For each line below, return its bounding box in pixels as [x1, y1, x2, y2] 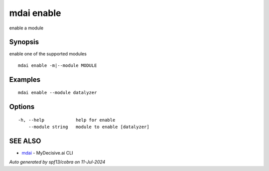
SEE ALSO [9, 137, 41, 145]
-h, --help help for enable [18, 117, 116, 123]
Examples [9, 75, 41, 84]
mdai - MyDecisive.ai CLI [21, 150, 73, 156]
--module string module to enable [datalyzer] [28, 124, 149, 130]
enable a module [9, 25, 44, 31]
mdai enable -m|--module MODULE [18, 62, 97, 68]
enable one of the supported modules [9, 51, 87, 57]
